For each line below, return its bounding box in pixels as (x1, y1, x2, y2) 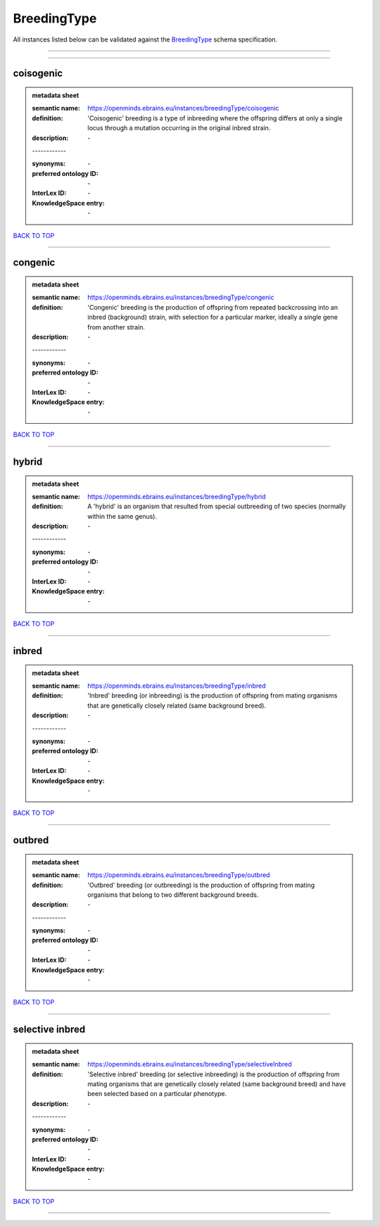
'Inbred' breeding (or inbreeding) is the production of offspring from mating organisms (87, 691, 338, 700)
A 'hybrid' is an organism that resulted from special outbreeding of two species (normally (87, 502, 346, 510)
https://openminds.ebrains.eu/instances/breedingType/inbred (87, 681, 267, 690)
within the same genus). (87, 512, 158, 520)
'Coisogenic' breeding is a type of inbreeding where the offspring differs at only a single (87, 113, 343, 122)
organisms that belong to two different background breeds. (87, 891, 259, 899)
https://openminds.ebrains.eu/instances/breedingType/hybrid (87, 492, 267, 501)
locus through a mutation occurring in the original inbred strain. (87, 124, 271, 132)
